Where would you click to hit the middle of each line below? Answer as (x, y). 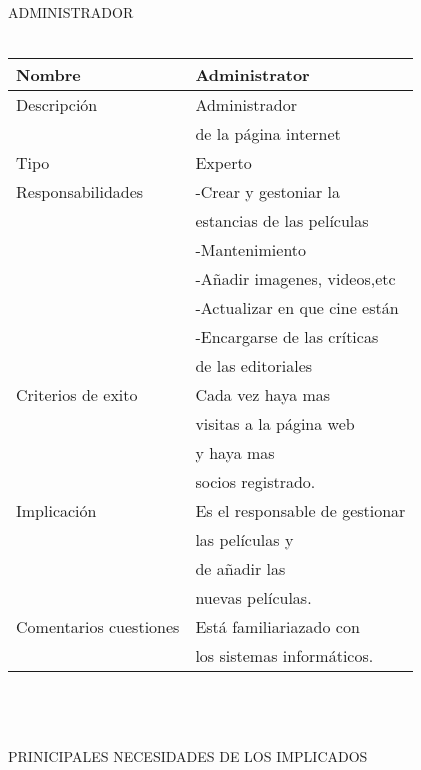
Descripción (57, 105)
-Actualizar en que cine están (297, 308)
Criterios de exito (77, 395)
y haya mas (235, 453)
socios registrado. (255, 482)
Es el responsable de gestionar (300, 511)
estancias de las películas (282, 221)
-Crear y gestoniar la (268, 192)
